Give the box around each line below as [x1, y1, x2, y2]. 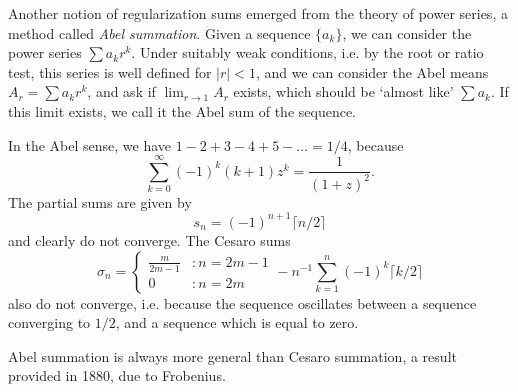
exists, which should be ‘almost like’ [233, 81, 454, 102]
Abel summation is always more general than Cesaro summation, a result [8, 345, 457, 366]
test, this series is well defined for [8, 61, 212, 82]
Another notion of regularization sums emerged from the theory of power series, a [8, 3, 508, 23]
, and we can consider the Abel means [255, 61, 489, 82]
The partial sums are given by [8, 191, 192, 212]
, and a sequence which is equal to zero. [115, 312, 359, 333]
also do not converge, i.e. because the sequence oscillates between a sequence [8, 292, 477, 313]
